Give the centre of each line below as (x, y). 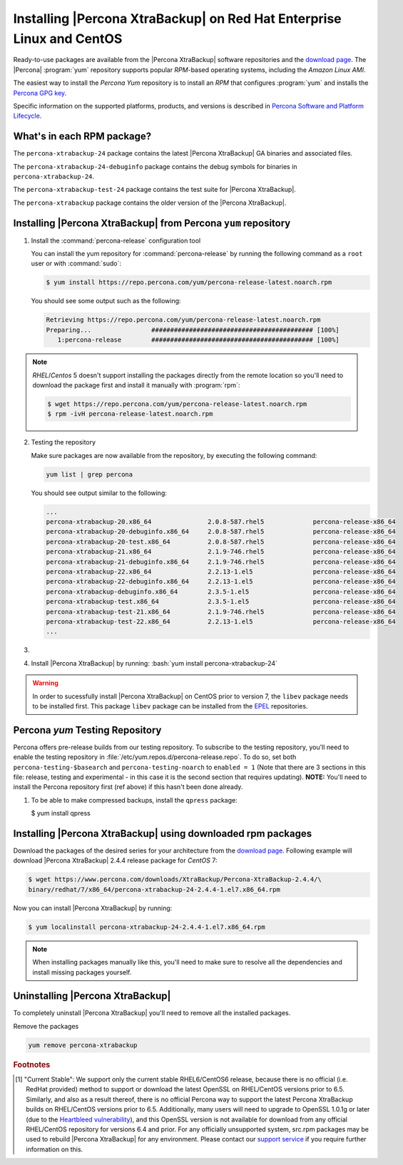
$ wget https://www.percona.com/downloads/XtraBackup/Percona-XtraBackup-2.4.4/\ (175, 880)
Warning (45, 683)
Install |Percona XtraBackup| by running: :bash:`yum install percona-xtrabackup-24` (154, 663)
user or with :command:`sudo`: (76, 263)
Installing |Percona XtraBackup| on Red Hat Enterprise (177, 19)
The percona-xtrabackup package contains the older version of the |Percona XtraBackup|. (150, 203)
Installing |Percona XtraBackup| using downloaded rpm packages (163, 834)
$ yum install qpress (61, 813)
